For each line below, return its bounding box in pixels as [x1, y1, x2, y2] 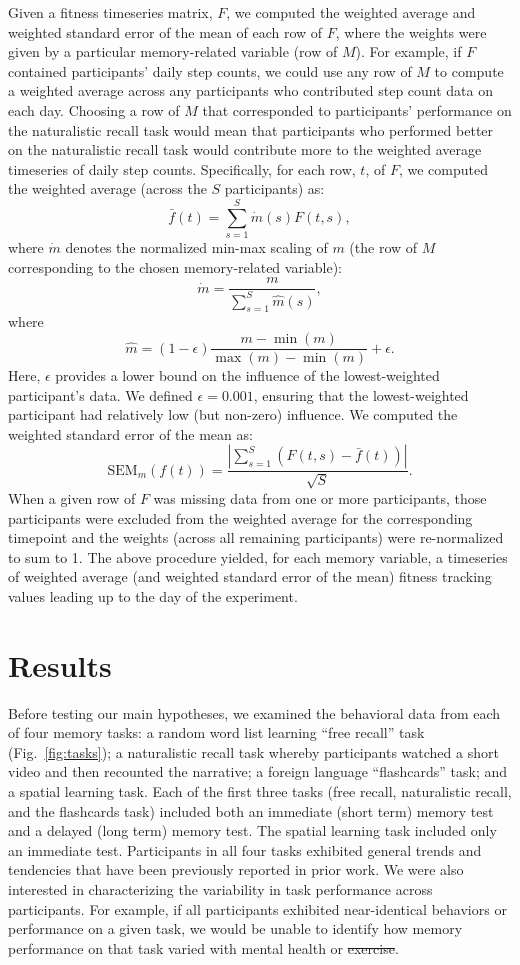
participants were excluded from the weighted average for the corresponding [8, 507, 473, 528]
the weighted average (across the [8, 178, 207, 199]
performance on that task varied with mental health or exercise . [8, 937, 399, 958]
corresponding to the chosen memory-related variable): [8, 256, 343, 277]
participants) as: [224, 178, 325, 199]
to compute [434, 60, 504, 81]
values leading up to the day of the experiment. [8, 585, 298, 606]
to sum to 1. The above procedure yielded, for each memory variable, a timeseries [8, 546, 508, 567]
